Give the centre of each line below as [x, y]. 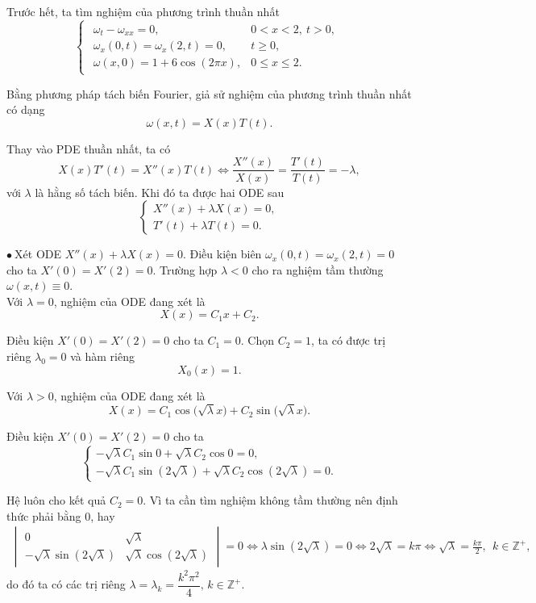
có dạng [26, 109]
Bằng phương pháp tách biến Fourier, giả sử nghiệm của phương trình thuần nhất [209, 93]
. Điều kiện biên [222, 254]
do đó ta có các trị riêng [66, 584]
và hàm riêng [102, 356]
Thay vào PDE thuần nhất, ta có [89, 148]
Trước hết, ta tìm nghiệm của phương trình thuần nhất [143, 11]
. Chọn [257, 340]
